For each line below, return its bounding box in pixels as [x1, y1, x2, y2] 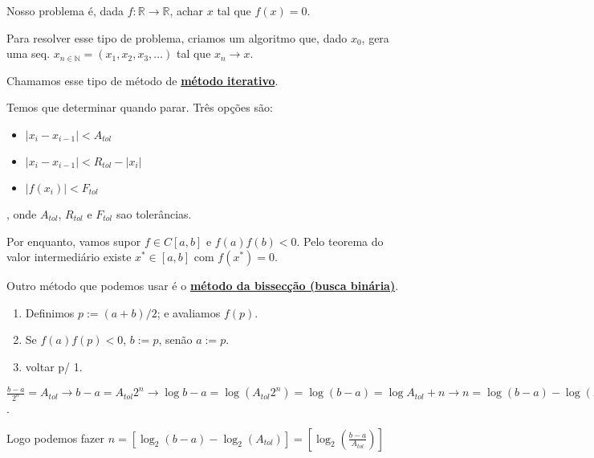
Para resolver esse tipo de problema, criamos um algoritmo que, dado [6, 29, 348, 46]
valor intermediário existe [6, 248, 132, 265]
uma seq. [6, 45, 51, 62]
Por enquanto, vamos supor [6, 232, 141, 249]
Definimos [25, 304, 75, 321]
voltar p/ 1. [25, 358, 83, 374]
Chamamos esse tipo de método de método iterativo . [6, 72, 279, 88]
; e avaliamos [157, 304, 221, 321]
